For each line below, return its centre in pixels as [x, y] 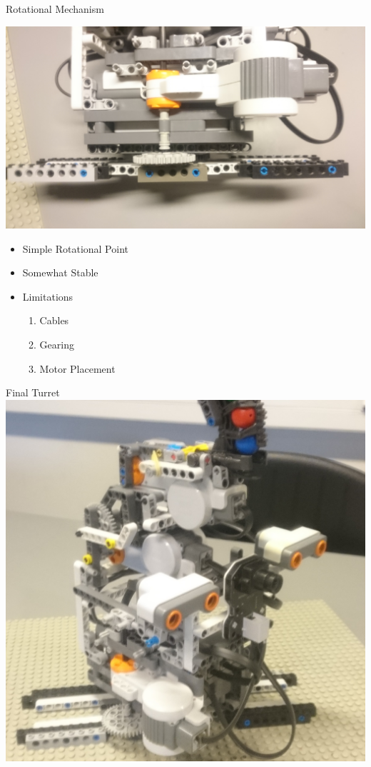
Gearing [57, 345]
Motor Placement [77, 368]
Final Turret [33, 392]
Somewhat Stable [60, 272]
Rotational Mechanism [55, 9]
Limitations [48, 296]
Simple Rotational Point [75, 248]
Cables [54, 320]
